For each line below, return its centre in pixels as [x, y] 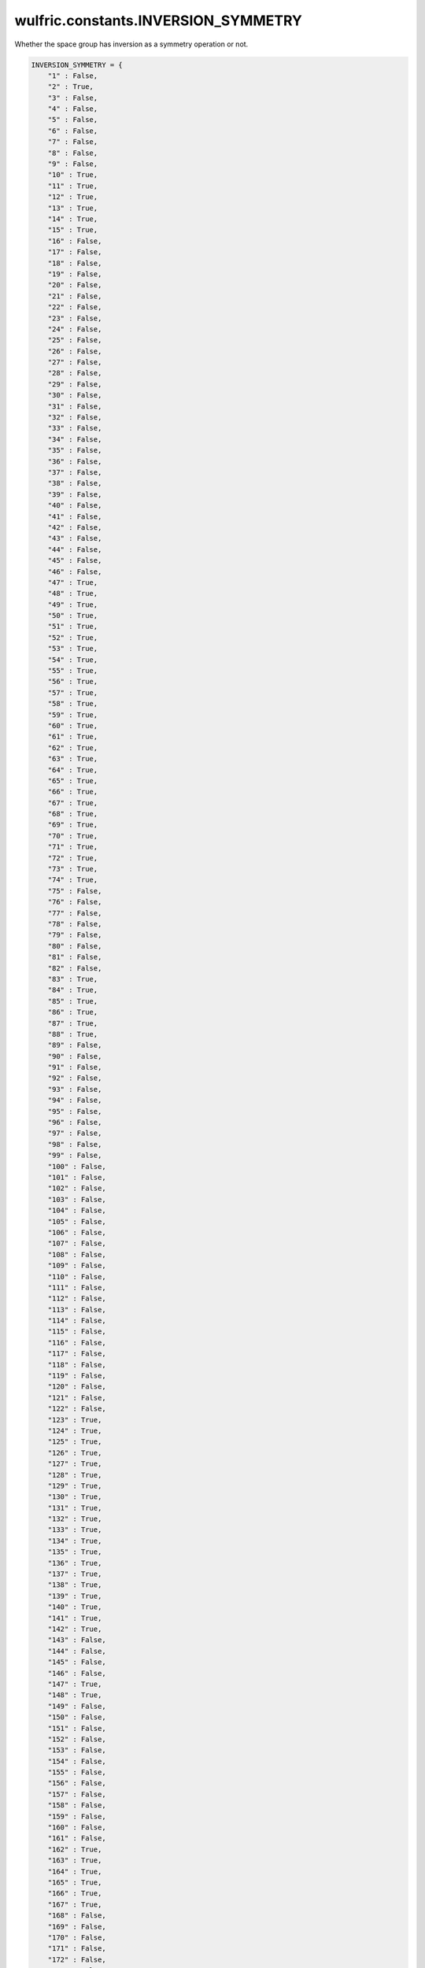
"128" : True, [75, 1475]
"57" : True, [73, 692]
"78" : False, [75, 924]
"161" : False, [77, 1839]
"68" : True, [73, 814]
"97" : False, [75, 1133]
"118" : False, [77, 1365]
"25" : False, [75, 340]
